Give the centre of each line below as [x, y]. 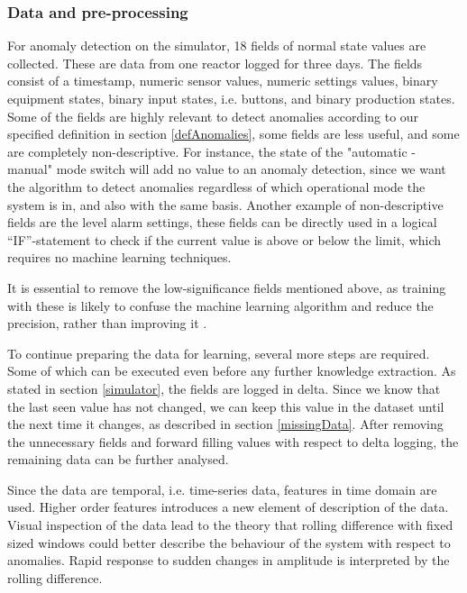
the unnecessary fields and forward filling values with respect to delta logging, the [233, 441]
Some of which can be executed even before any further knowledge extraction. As [232, 371]
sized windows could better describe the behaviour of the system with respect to [229, 542]
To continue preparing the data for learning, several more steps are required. [219, 353]
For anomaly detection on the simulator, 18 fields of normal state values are [217, 46]
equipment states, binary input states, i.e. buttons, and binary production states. [231, 98]
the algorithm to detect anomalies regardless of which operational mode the [216, 186]
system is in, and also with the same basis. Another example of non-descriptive [225, 204]
